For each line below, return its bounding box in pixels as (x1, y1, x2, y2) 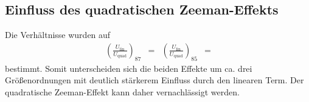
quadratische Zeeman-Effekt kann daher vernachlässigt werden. (5, 85, 240, 98)
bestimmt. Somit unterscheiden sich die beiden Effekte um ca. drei (5, 62, 252, 74)
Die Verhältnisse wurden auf (5, 28, 111, 41)
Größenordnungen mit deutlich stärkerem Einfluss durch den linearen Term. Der (5, 74, 304, 86)
